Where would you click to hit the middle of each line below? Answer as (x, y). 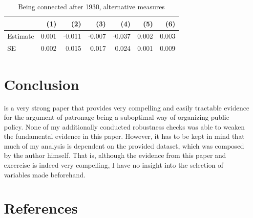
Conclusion (42, 84)
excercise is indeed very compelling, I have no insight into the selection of (114, 165)
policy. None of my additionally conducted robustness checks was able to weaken (125, 126)
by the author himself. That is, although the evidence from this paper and (115, 155)
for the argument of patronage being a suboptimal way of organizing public (117, 117)
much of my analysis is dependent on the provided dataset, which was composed (124, 145)
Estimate (21, 36)
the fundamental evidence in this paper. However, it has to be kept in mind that (124, 136)
